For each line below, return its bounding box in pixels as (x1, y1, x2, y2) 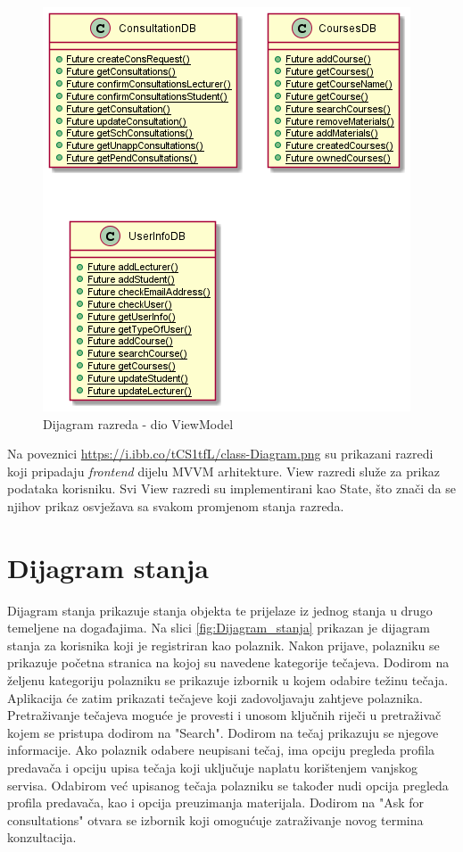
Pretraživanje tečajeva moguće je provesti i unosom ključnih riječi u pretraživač (7, 706, 442, 724)
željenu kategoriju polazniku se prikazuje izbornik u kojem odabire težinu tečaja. (7, 671, 449, 690)
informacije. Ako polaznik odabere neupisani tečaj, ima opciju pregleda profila (7, 740, 435, 759)
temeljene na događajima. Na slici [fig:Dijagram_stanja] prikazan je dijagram (7, 618, 430, 637)
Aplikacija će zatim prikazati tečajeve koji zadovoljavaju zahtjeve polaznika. (7, 688, 423, 707)
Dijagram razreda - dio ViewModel (43, 414, 234, 433)
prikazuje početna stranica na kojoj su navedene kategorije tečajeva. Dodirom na (7, 653, 450, 672)
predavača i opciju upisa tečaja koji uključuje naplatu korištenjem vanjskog (7, 758, 418, 777)
